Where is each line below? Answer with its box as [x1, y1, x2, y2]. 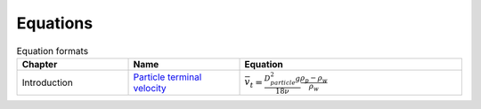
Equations [16, 13, 94, 33]
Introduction [21, 76, 73, 89]
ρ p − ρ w [299, 73, 329, 84]
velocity [133, 82, 167, 95]
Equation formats [16, 44, 89, 57]
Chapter [21, 58, 58, 70]
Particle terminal [133, 71, 202, 83]
